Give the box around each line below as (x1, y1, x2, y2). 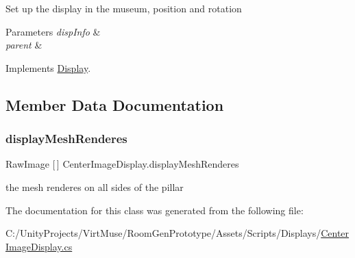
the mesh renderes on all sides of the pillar (5, 179, 184, 194)
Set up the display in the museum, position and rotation (5, 1, 242, 15)
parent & (5, 38, 42, 52)
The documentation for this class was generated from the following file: (5, 203, 304, 217)
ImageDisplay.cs (5, 239, 73, 253)
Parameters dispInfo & (5, 24, 101, 38)
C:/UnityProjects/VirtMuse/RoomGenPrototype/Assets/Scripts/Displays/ (5, 226, 321, 240)
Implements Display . (5, 60, 91, 75)
